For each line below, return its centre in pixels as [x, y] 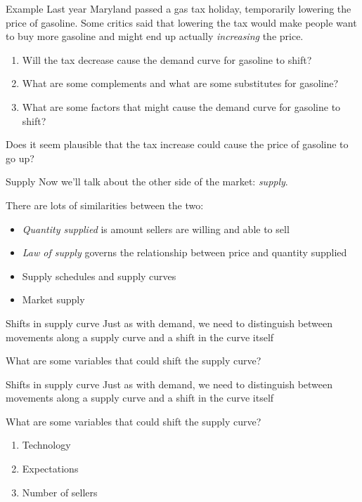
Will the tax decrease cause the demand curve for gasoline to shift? [167, 59]
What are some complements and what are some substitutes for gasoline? [180, 83]
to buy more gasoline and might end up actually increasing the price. [155, 36]
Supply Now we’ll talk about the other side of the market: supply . [147, 181]
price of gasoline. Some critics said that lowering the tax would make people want [181, 22]
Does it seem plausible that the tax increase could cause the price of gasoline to [177, 144]
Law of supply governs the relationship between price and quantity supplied [185, 252]
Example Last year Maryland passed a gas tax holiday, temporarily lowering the [179, 8]
